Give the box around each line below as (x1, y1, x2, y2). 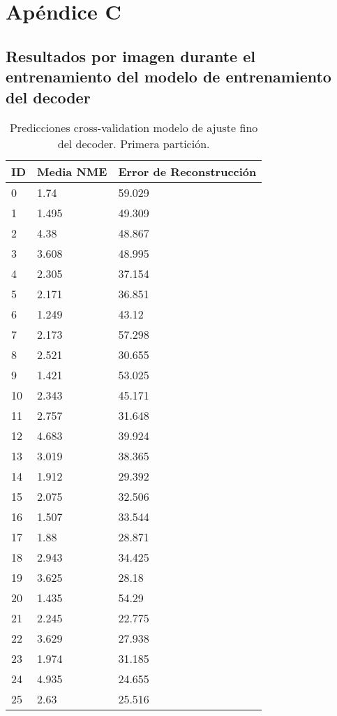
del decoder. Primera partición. (57, 136, 210, 152)
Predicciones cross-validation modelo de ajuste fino (9, 119, 258, 136)
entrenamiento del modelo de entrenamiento (6, 66, 331, 87)
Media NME (37, 163, 107, 180)
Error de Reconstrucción (118, 163, 257, 180)
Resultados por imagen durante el (6, 45, 255, 66)
